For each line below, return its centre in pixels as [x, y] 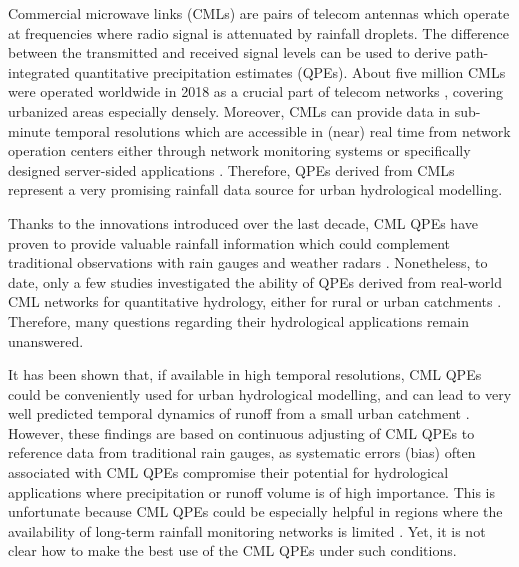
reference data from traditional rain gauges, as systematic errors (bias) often [242, 452]
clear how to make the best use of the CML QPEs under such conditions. [232, 550]
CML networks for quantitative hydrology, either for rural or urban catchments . [255, 301]
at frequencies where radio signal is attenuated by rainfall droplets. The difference [259, 32]
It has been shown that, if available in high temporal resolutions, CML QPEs [245, 374]
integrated [39, 71]
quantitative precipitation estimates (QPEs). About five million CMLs [290, 71]
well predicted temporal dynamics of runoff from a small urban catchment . [239, 413]
